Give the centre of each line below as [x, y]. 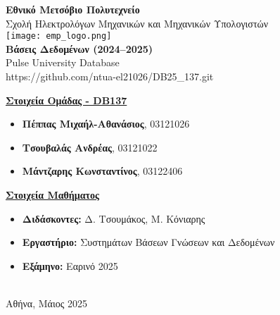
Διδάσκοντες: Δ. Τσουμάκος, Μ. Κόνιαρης [114, 218]
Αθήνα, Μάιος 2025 [46, 303]
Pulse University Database [63, 62]
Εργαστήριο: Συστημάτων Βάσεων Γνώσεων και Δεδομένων [148, 242]
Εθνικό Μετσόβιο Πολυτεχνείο [73, 9]
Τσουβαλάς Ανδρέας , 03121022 [90, 147]
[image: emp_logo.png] [59, 36]
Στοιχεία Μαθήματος [52, 194]
